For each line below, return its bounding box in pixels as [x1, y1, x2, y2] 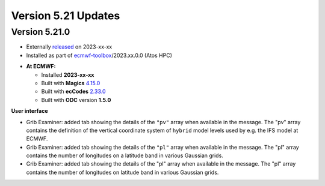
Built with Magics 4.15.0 [41, 79, 101, 86]
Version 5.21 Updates [11, 9, 120, 22]
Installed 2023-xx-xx [41, 71, 94, 78]
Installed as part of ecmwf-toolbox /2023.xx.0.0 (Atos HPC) [26, 52, 173, 59]
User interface [11, 107, 48, 115]
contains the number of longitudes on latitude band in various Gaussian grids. [26, 169, 219, 176]
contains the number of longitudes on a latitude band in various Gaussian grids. [26, 152, 224, 159]
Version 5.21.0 [11, 26, 70, 37]
